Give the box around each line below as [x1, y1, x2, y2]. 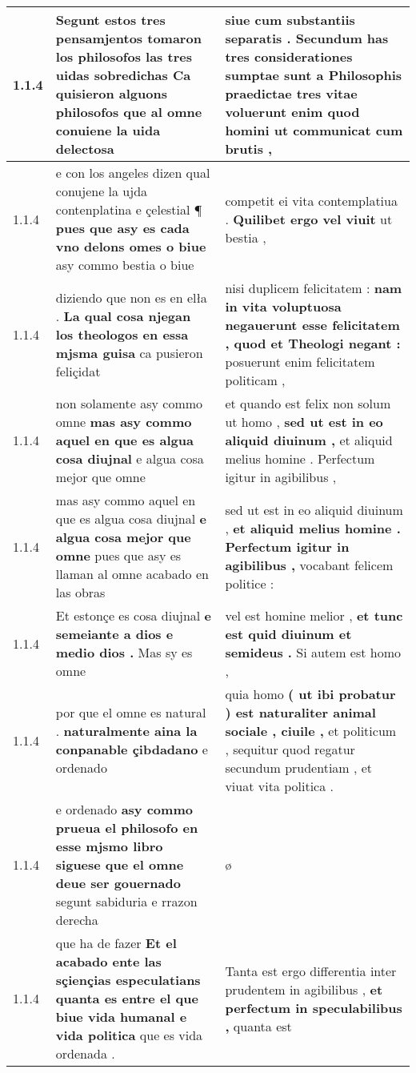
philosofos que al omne [55, 102, 202, 121]
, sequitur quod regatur [225, 740, 355, 758]
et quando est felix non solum [225, 394, 391, 412]
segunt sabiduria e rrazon [55, 892, 198, 910]
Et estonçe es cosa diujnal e [55, 606, 212, 625]
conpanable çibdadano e [55, 740, 208, 758]
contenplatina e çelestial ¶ [55, 200, 202, 219]
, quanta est [225, 1016, 292, 1035]
